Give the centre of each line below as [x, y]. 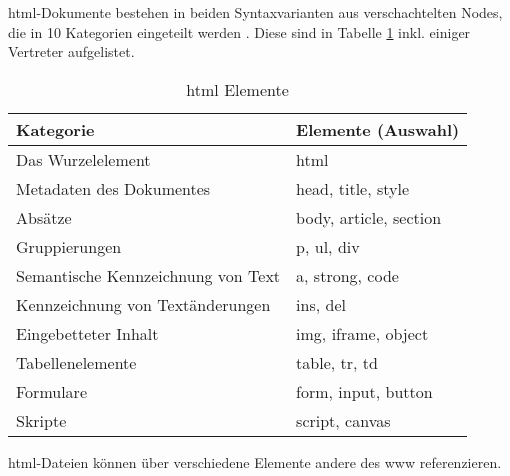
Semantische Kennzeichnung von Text [148, 275]
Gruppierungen [69, 246]
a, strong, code [347, 275]
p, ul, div [328, 246]
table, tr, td [337, 362]
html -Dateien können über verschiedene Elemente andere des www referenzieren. [255, 461]
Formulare [51, 391]
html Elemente [237, 89]
